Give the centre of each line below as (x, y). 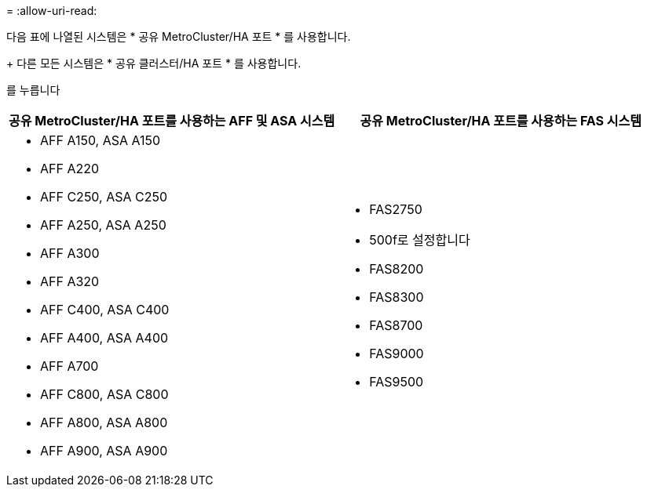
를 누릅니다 (33, 90)
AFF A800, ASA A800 (104, 422)
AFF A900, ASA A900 (104, 451)
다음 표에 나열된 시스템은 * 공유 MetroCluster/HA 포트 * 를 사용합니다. (179, 36)
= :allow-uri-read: (52, 11)
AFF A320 (70, 281)
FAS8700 (396, 325)
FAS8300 (397, 297)
